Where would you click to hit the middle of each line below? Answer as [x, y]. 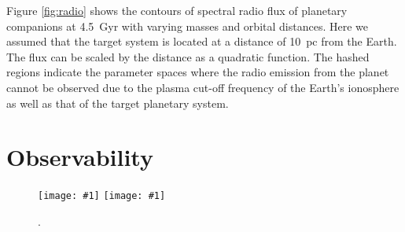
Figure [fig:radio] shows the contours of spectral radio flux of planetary [177, 10]
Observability [80, 157]
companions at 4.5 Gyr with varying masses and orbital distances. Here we [187, 26]
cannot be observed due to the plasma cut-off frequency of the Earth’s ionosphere [203, 87]
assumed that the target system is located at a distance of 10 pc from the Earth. [202, 41]
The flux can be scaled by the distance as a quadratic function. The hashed [188, 56]
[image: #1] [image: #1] [102, 196]
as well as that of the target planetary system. [118, 103]
